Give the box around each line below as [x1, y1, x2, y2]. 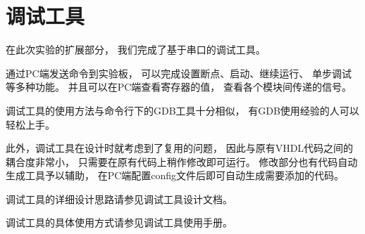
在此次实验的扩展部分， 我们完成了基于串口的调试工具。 [6, 42, 266, 57]
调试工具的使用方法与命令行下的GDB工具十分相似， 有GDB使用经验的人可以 [6, 103, 359, 117]
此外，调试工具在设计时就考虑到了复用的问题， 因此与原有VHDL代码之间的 [6, 141, 354, 155]
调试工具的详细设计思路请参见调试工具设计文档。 [6, 191, 233, 206]
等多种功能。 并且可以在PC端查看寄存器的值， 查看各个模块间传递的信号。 [6, 79, 352, 94]
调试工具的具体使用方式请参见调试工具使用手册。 [6, 215, 233, 230]
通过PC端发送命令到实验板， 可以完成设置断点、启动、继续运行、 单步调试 [6, 65, 352, 80]
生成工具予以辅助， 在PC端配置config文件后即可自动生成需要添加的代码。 [6, 168, 345, 183]
